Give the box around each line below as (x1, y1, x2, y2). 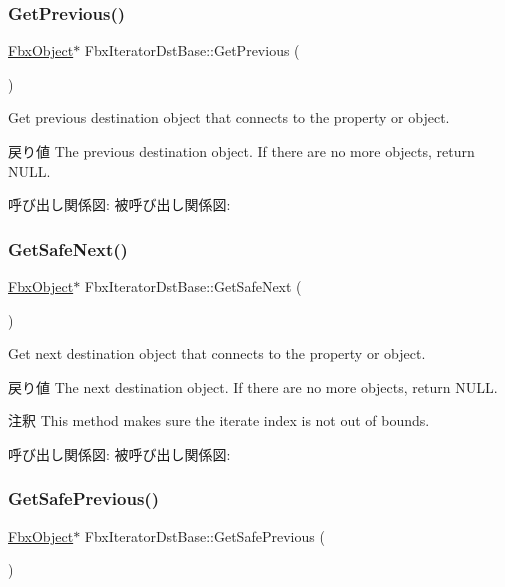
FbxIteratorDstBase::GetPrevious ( (84, 40, 300, 61)
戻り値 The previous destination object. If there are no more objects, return (8, 141, 475, 161)
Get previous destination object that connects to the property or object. (8, 107, 450, 128)
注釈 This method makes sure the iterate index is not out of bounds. (8, 410, 430, 431)
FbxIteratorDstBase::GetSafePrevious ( (84, 525, 325, 546)
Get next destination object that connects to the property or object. (8, 343, 426, 364)
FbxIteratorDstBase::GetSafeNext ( (84, 276, 302, 296)
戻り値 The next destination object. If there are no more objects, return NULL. (8, 376, 498, 397)
